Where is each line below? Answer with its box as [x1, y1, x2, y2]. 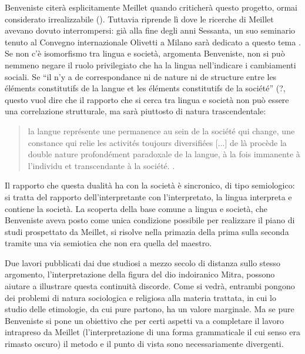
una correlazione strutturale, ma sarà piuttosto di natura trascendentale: [5, 105, 266, 117]
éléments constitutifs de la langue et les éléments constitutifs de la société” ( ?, [5, 82, 286, 94]
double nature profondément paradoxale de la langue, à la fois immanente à [28, 148, 300, 160]
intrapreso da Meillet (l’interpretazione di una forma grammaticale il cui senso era [5, 326, 300, 338]
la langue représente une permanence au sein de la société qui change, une [28, 124, 295, 137]
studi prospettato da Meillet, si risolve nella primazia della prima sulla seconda [5, 225, 289, 237]
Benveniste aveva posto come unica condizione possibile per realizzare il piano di [5, 214, 295, 226]
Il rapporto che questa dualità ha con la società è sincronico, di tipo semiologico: [5, 179, 295, 191]
